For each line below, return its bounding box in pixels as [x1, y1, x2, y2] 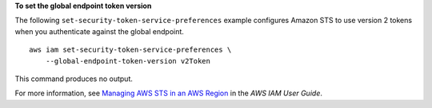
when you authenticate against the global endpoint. [14, 26, 184, 36]
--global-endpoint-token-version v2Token [45, 56, 211, 65]
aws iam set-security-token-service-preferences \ [29, 45, 232, 55]
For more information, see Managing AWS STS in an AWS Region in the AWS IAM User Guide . [14, 88, 323, 98]
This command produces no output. [14, 74, 134, 83]
